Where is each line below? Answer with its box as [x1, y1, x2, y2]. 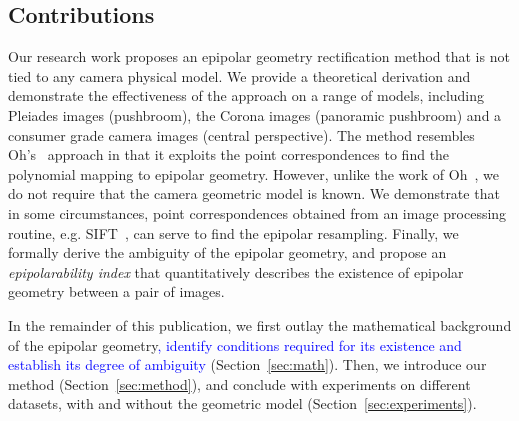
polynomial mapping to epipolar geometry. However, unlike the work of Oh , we [8, 163, 499, 184]
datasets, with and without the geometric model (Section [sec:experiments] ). [8, 393, 477, 414]
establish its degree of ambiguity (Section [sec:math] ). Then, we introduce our [8, 354, 487, 375]
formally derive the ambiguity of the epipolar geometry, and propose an [8, 242, 447, 263]
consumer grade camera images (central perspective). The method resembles [8, 124, 475, 145]
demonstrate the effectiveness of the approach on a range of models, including [8, 85, 485, 106]
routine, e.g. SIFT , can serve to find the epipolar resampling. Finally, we [8, 222, 459, 243]
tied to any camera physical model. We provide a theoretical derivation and [8, 65, 471, 86]
